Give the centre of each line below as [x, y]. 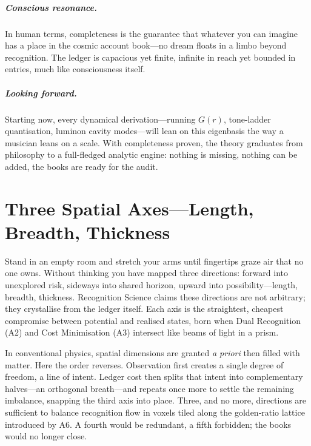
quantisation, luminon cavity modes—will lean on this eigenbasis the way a [144, 131]
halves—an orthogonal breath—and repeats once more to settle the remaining [149, 388]
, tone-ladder [247, 119]
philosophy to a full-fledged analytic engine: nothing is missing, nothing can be [151, 154]
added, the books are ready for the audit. [82, 166]
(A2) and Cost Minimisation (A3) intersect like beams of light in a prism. [142, 332]
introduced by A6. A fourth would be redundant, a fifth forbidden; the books [148, 424]
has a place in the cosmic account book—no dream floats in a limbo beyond [146, 45]
